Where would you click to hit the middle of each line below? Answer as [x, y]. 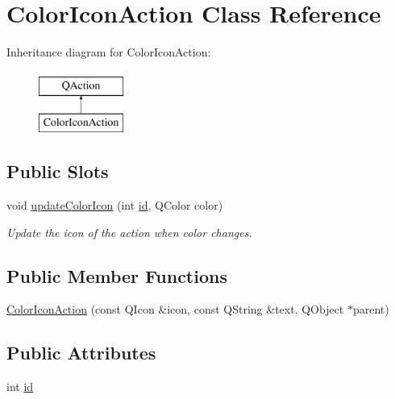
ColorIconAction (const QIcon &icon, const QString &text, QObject [175, 309]
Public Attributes [81, 353]
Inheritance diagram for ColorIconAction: [109, 52]
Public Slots [58, 171]
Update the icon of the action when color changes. [129, 232]
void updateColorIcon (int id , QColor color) [115, 205]
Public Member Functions [117, 275]
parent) [371, 309]
